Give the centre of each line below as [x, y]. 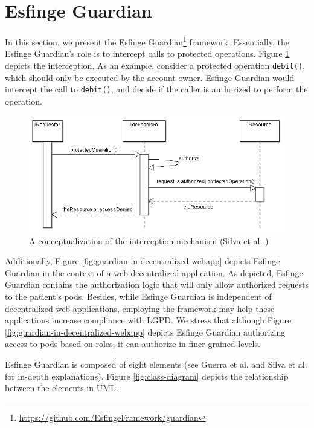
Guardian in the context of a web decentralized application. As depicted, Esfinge [154, 272]
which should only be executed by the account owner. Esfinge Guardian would [150, 77]
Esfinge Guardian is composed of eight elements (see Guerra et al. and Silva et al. [156, 364]
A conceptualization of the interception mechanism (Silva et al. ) [149, 240]
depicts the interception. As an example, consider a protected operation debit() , [155, 65]
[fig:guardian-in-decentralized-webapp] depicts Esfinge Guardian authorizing [145, 332]
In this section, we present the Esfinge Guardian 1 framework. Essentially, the [147, 41]
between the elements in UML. [62, 388]
